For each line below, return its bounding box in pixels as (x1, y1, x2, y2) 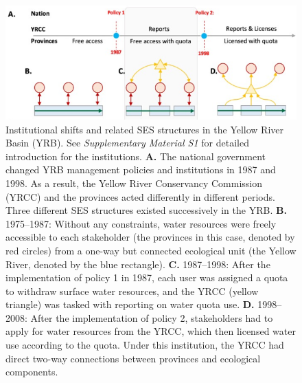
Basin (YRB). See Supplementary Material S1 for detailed (5, 135, 249, 150)
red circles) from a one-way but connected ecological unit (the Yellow (5, 243, 297, 257)
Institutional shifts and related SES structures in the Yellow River (5, 122, 284, 136)
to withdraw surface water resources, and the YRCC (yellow (5, 283, 259, 298)
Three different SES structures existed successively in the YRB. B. (5, 203, 287, 217)
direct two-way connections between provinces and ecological (5, 351, 261, 365)
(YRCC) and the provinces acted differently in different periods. (5, 189, 275, 204)
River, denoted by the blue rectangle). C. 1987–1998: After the (5, 256, 270, 271)
